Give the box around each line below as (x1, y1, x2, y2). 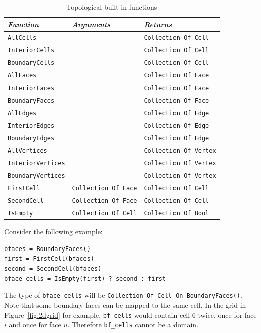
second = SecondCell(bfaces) (4, 265, 102, 273)
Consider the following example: (4, 226, 103, 237)
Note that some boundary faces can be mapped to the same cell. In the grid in (4, 299, 246, 310)
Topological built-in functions (66, 2, 157, 12)
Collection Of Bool (144, 210, 209, 217)
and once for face (9, 319, 61, 330)
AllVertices (8, 147, 47, 154)
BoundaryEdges (8, 134, 55, 142)
